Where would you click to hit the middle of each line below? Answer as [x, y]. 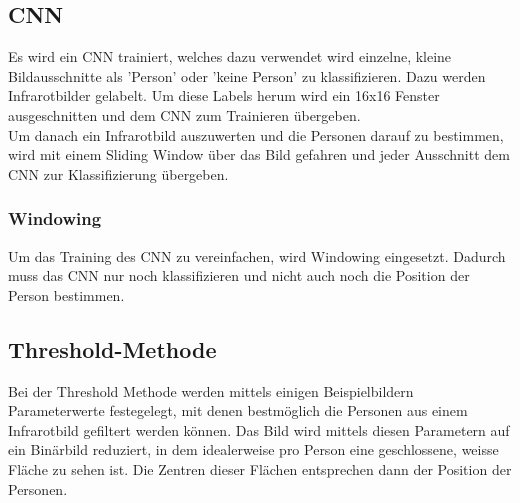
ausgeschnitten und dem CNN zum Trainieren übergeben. [184, 114]
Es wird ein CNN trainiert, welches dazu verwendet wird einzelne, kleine [230, 56]
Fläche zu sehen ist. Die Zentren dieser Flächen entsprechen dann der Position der [260, 468]
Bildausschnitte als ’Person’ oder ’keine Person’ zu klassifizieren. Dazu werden [247, 75]
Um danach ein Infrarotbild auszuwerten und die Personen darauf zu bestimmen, [256, 134]
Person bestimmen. [66, 294]
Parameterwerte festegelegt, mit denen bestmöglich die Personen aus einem [238, 410]
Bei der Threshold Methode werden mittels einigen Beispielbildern [211, 390]
